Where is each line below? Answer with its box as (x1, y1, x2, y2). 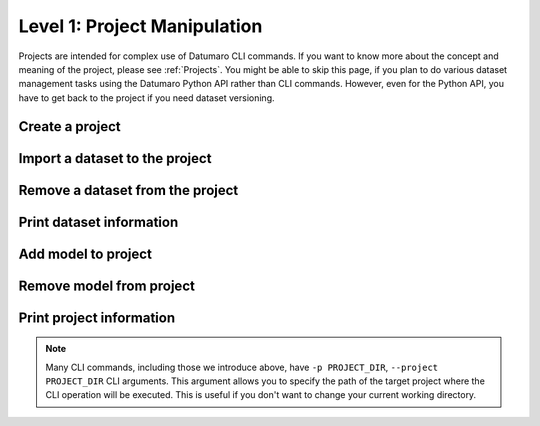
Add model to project (18, 245, 152, 262)
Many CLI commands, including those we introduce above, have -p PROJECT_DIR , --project (45, 361, 439, 373)
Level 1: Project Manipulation (18, 15, 263, 37)
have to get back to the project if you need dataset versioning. (18, 91, 275, 104)
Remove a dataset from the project (18, 181, 239, 199)
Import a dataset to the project (18, 150, 212, 167)
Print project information (18, 309, 176, 326)
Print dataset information (18, 213, 179, 230)
